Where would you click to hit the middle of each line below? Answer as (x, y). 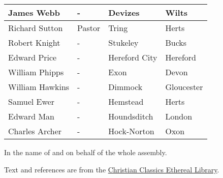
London (179, 116)
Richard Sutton (36, 28)
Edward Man (31, 116)
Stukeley (123, 42)
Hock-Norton (131, 131)
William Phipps (36, 72)
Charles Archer (35, 131)
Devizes (124, 12)
